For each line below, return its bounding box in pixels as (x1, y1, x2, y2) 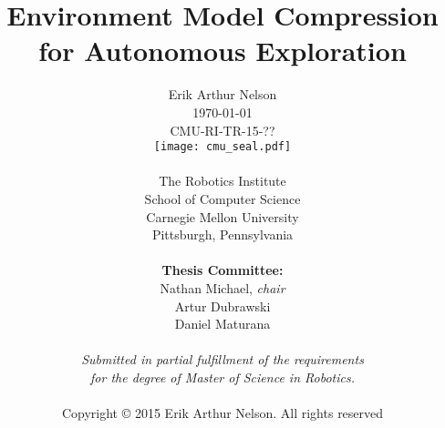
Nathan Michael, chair (160, 278, 285, 297)
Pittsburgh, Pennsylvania (151, 225, 294, 244)
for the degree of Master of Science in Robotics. (90, 367, 355, 386)
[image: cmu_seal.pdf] (153, 140, 292, 154)
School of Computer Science (144, 189, 301, 208)
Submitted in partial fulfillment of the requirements (81, 350, 364, 369)
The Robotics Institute (159, 171, 286, 190)
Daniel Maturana (174, 314, 271, 333)
